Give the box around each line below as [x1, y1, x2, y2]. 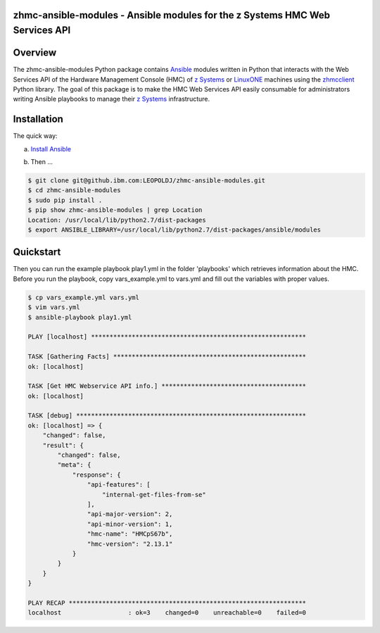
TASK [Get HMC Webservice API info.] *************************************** [27, 382, 306, 390]
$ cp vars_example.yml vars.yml [27, 293, 140, 301]
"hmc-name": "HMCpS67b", [87, 530, 173, 538]
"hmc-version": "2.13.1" [87, 539, 173, 548]
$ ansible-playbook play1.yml [27, 313, 132, 321]
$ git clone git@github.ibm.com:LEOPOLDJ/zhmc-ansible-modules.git [27, 176, 266, 184]
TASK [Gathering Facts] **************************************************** [27, 353, 306, 361]
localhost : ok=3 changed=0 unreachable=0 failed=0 [27, 609, 306, 617]
